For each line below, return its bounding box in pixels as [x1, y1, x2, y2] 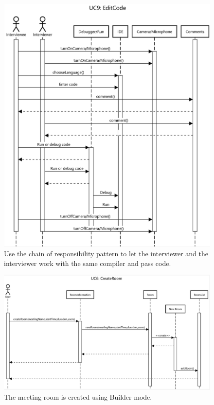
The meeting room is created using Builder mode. [4, 391, 152, 402]
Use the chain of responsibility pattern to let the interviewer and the [4, 248, 208, 259]
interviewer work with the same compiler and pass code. [4, 258, 171, 268]
